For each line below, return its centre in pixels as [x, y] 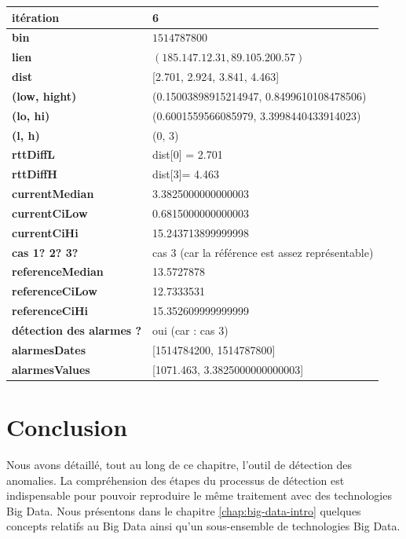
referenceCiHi [50, 311]
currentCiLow [50, 213]
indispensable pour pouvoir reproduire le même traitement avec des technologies [199, 495]
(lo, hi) [31, 115]
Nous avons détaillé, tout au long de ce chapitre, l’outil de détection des [179, 464]
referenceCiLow [55, 291]
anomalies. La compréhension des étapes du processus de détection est [176, 480]
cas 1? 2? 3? [45, 252]
